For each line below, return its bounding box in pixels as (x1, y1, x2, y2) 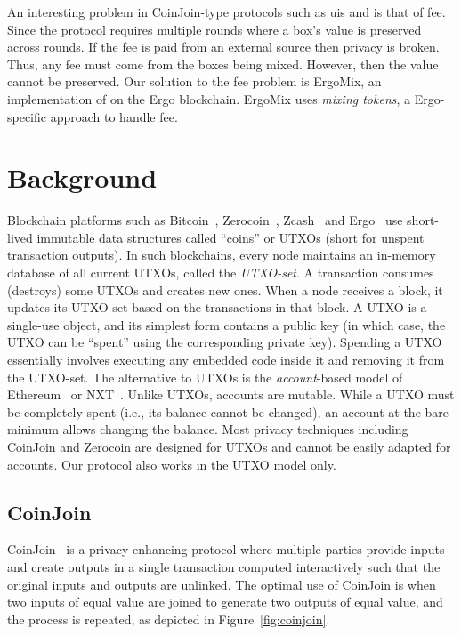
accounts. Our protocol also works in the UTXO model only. (7, 454, 336, 473)
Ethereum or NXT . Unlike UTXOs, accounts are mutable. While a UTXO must (7, 385, 455, 404)
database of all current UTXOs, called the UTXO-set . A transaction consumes (7, 263, 434, 282)
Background (7, 159, 158, 196)
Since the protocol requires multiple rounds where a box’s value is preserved (7, 20, 422, 38)
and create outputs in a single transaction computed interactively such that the (7, 557, 441, 575)
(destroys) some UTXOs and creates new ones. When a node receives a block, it (7, 280, 443, 299)
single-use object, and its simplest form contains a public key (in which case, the (7, 315, 446, 334)
